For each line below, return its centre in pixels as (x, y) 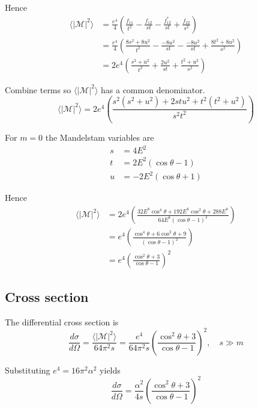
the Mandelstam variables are (100, 137)
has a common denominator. (153, 89)
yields (110, 370)
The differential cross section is (62, 321)
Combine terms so (38, 89)
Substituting (28, 370)
